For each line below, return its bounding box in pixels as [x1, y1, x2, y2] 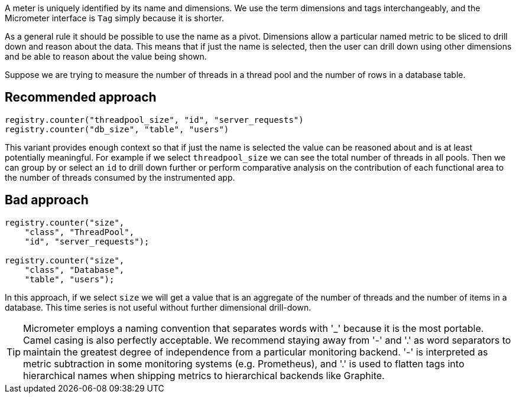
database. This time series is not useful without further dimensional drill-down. [5, 302, 311, 312]
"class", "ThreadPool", [24, 227, 135, 237]
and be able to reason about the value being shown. [5, 51, 207, 61]
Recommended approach [5, 90, 157, 105]
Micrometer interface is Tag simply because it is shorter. [5, 13, 224, 23]
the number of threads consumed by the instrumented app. [5, 172, 235, 182]
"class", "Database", [24, 265, 125, 275]
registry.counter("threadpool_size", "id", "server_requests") [5, 115, 304, 125]
